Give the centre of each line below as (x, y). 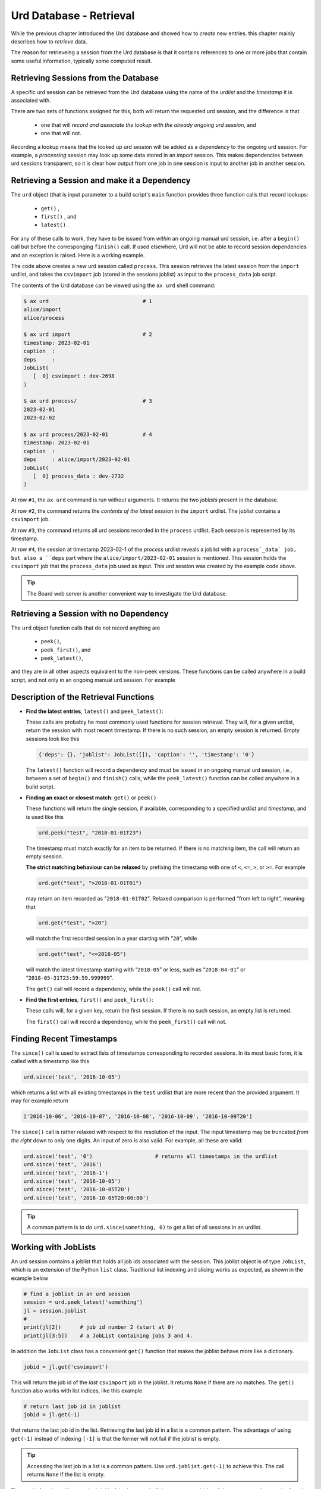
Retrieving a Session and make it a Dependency (101, 181)
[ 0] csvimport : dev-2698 (74, 376)
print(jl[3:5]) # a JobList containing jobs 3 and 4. (108, 1335)
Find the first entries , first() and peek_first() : (90, 999)
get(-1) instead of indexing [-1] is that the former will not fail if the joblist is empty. (116, 1438)
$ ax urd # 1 (88, 301)
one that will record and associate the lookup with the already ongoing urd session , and (149, 124)
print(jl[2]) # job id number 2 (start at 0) (99, 1327)
